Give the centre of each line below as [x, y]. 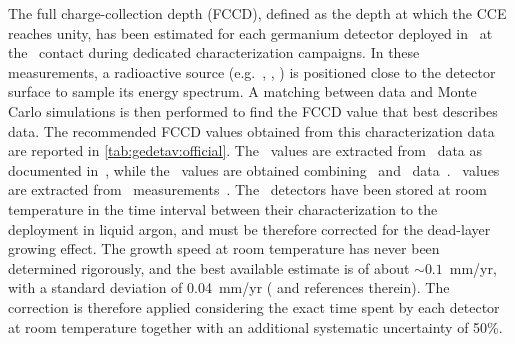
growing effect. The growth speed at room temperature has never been [224, 248]
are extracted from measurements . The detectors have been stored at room [247, 189]
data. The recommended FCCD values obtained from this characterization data [251, 130]
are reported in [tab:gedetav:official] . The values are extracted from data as [245, 150]
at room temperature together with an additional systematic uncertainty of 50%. [255, 326]
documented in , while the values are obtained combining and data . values [254, 169]
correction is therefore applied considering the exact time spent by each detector [254, 306]
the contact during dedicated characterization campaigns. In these [214, 52]
